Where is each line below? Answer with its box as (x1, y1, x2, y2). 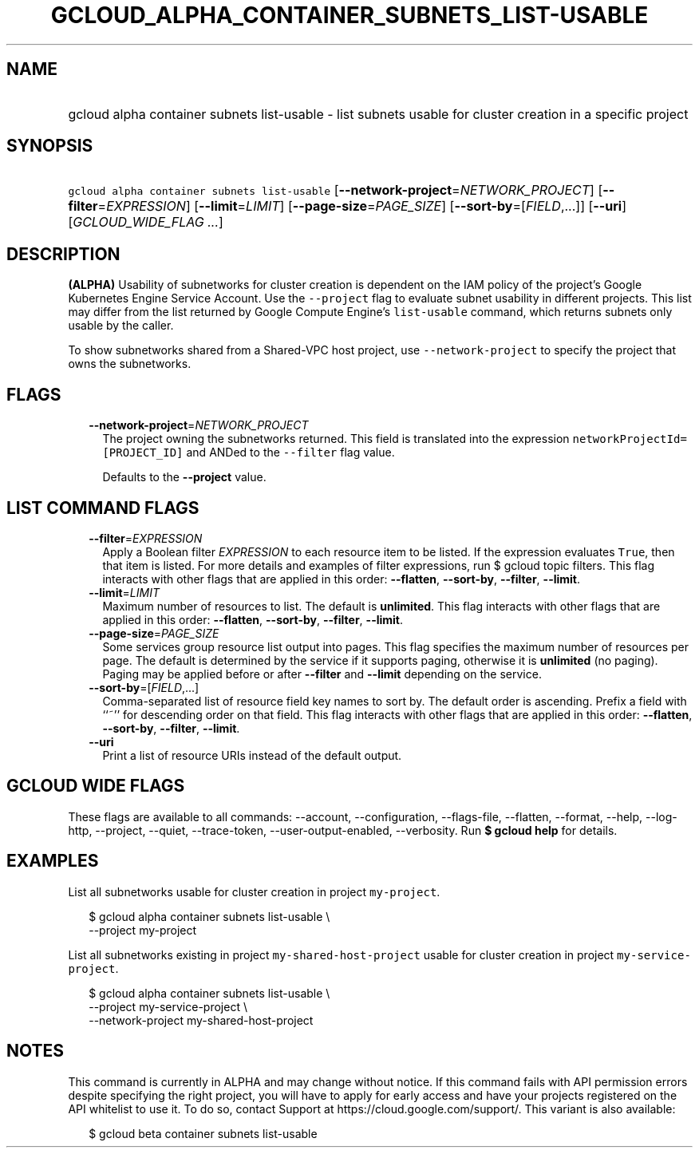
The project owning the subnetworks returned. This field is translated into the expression (102, 432, 570, 446)
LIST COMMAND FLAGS (6, 497, 199, 518)
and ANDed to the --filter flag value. (186, 445, 395, 460)
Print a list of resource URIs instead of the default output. (102, 748, 402, 762)
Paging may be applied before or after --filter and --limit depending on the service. (102, 666, 542, 681)
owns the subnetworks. (68, 357, 192, 371)
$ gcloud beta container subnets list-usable (89, 1126, 318, 1140)
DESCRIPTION (6, 243, 120, 264)
